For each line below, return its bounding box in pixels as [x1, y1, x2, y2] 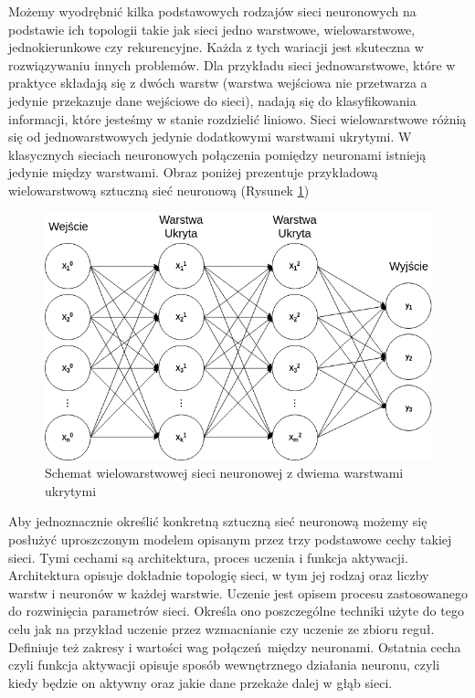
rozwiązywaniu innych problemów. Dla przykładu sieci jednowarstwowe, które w [8, 55, 456, 74]
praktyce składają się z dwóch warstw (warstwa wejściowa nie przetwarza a [8, 73, 427, 92]
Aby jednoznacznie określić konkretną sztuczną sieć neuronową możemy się [8, 512, 427, 531]
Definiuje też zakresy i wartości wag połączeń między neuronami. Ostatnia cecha [8, 637, 461, 656]
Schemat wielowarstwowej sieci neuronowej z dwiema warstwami [45, 463, 404, 482]
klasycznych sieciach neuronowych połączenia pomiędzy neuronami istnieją [8, 144, 427, 164]
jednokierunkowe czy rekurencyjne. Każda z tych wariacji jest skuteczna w [8, 37, 424, 57]
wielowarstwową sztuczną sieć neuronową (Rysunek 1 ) [8, 180, 310, 199]
